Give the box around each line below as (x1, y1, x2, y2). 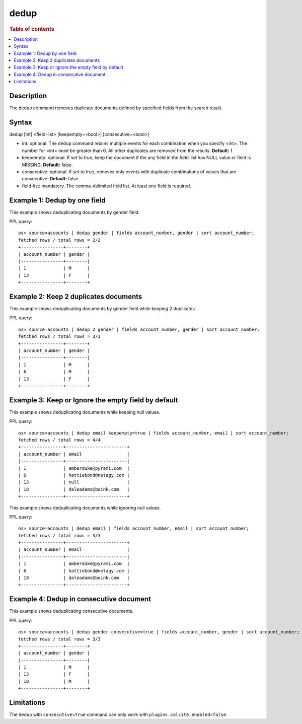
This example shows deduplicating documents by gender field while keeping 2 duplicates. (9, 306, 196, 312)
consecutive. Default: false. (22, 176, 80, 182)
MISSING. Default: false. (22, 162, 73, 168)
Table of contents (9, 25, 55, 32)
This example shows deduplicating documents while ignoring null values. (9, 504, 161, 511)
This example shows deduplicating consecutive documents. (9, 608, 133, 614)
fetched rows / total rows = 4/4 (18, 437, 101, 443)
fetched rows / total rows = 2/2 (18, 237, 101, 243)
